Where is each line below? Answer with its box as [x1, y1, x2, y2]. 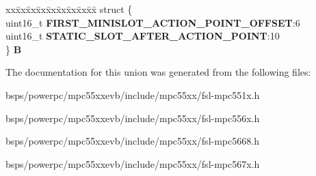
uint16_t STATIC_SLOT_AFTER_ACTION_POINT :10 [5, 29, 280, 43]
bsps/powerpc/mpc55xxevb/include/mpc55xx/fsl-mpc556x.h [5, 111, 260, 125]
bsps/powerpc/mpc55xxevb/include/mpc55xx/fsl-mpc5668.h [5, 134, 259, 148]
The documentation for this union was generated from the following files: [5, 65, 311, 79]
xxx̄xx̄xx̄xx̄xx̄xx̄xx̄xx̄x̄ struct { [5, 2, 133, 16]
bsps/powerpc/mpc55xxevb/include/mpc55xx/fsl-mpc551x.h [5, 87, 260, 102]
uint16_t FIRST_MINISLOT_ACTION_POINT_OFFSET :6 [5, 15, 300, 29]
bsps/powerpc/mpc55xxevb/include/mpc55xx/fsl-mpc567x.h [5, 156, 260, 171]
